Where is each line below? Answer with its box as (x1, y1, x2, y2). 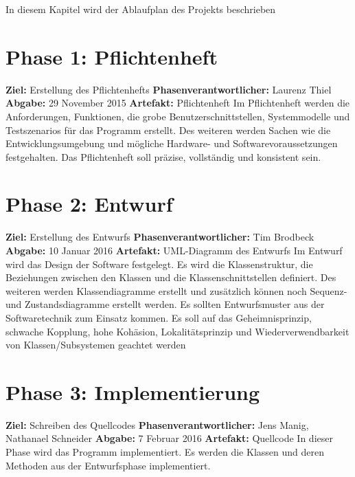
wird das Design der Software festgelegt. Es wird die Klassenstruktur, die (5, 256, 313, 271)
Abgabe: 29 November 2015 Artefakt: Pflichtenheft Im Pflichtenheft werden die (5, 96, 350, 110)
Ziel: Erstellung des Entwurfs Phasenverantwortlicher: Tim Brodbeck (5, 230, 314, 244)
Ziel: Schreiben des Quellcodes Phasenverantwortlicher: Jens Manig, (5, 417, 309, 432)
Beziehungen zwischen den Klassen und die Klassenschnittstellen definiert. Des (5, 270, 336, 285)
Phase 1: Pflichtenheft (5, 42, 218, 70)
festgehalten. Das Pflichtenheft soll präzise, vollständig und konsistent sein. (5, 149, 321, 164)
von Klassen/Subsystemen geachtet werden (5, 337, 186, 352)
